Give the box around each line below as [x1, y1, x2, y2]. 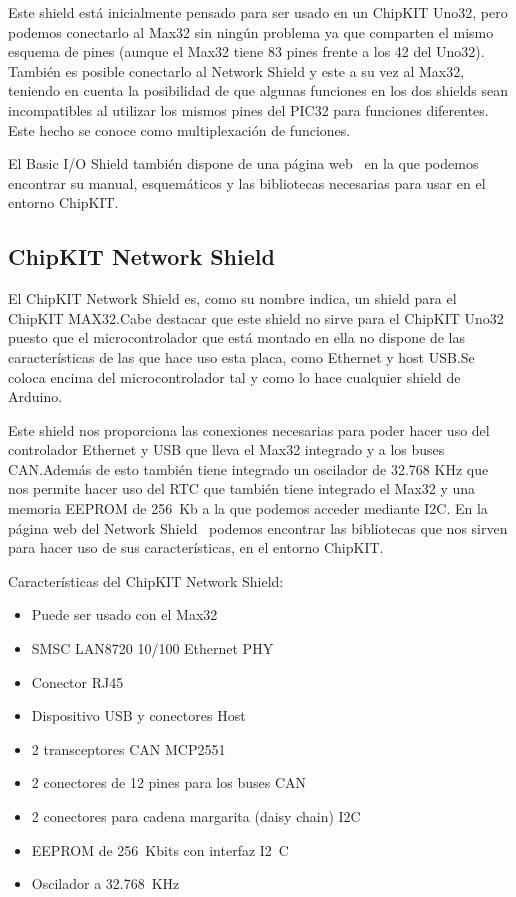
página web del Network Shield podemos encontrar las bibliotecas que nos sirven [8, 517, 508, 538]
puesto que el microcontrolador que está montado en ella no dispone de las [8, 327, 465, 348]
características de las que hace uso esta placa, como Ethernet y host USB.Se [8, 346, 475, 367]
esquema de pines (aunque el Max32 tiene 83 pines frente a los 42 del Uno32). [8, 41, 485, 62]
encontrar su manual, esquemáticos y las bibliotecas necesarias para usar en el [8, 172, 486, 193]
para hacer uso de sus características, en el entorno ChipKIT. [8, 537, 384, 558]
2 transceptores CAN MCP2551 [31, 738, 226, 759]
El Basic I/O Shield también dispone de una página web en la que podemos [8, 153, 479, 174]
